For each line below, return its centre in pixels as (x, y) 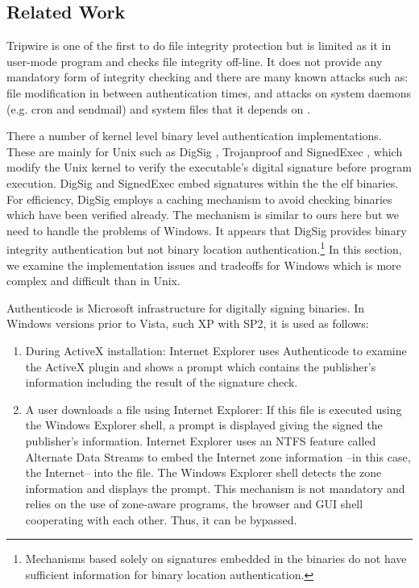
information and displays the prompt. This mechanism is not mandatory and (215, 488)
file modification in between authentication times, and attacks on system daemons (209, 92)
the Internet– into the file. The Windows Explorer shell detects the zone (203, 472)
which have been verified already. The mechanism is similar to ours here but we (203, 215)
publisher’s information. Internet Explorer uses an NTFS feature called (201, 440)
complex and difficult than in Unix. (93, 281)
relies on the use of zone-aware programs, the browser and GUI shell (194, 504)
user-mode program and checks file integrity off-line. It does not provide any (195, 61)
